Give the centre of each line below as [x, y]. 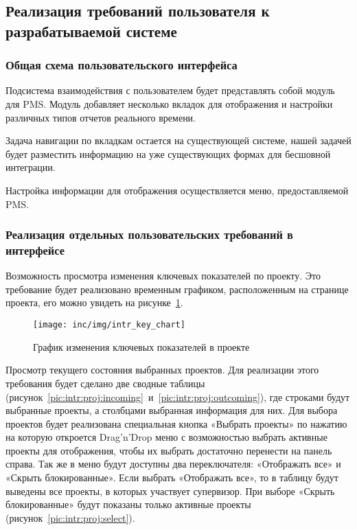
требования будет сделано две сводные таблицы [105, 383]
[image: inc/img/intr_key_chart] [109, 325]
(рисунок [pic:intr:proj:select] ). [70, 517]
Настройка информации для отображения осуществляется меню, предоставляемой [177, 190]
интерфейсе [35, 250]
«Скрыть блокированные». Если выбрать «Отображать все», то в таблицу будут [172, 477]
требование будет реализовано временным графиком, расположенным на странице [177, 289]
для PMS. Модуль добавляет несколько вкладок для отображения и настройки [169, 103]
